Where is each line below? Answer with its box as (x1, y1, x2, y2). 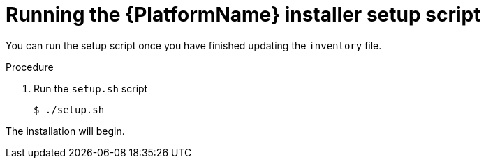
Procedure (6, 60, 54, 73)
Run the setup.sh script (34, 82, 148, 95)
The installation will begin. (6, 124, 125, 137)
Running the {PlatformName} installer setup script (6, 3, 481, 26)
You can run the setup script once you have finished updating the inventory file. (6, 39, 382, 51)
